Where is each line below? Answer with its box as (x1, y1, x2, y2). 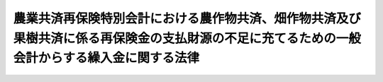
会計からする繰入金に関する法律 (13, 50, 200, 66)
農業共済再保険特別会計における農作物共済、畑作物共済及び (13, 11, 362, 26)
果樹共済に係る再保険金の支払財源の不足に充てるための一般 (13, 30, 362, 46)
